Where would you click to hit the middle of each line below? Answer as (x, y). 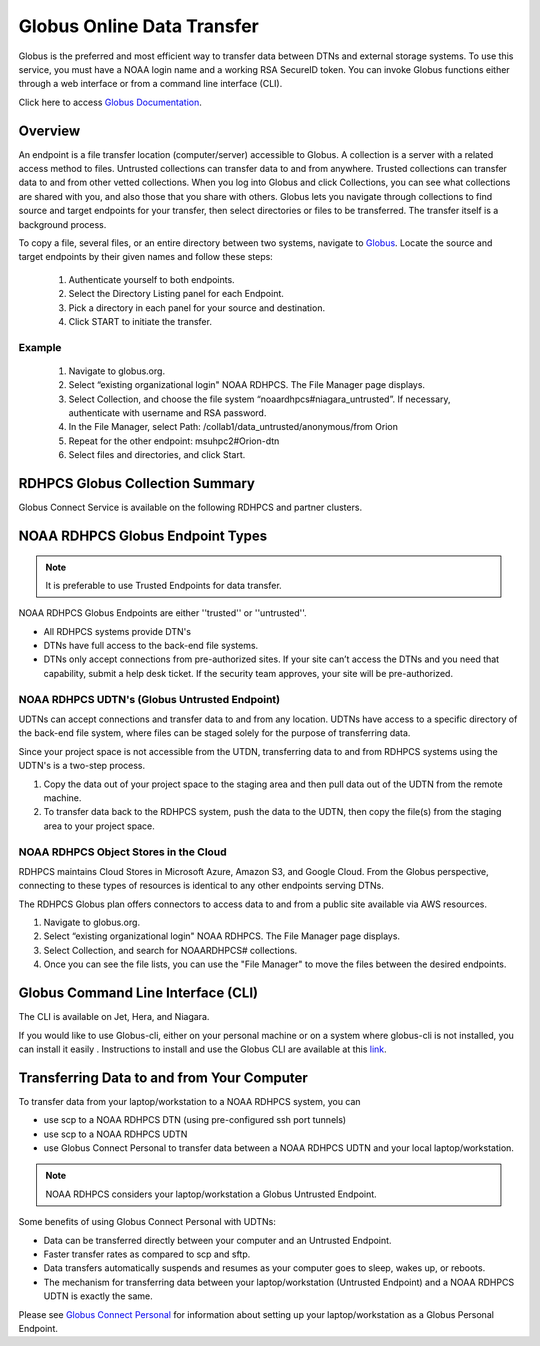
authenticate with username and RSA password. (167, 413)
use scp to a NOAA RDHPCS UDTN (115, 1134)
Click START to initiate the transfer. (140, 321)
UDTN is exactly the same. (98, 1296)
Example (40, 347)
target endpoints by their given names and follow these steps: (146, 257)
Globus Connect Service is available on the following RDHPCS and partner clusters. (190, 507)
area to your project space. (99, 826)
